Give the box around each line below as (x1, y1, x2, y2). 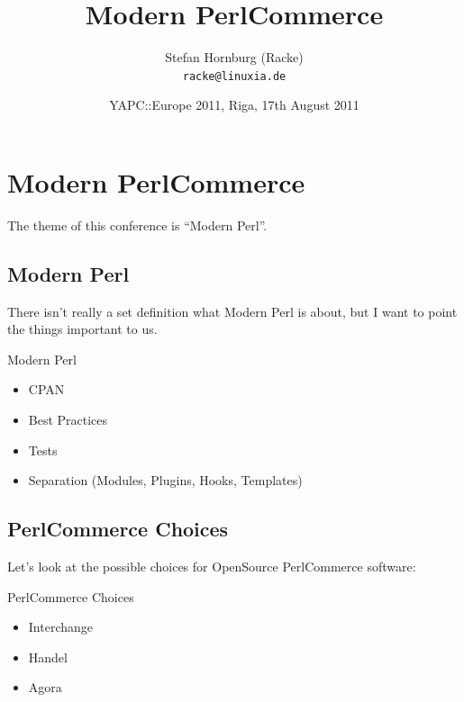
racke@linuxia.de (182, 69, 287, 83)
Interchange (28, 617, 94, 636)
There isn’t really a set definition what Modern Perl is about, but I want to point (7, 301, 458, 320)
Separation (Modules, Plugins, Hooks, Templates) (28, 471, 303, 490)
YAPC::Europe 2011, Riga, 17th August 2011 (109, 95, 359, 114)
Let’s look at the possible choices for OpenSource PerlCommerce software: (7, 557, 416, 576)
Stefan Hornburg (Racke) (165, 48, 304, 67)
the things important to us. (7, 319, 158, 338)
